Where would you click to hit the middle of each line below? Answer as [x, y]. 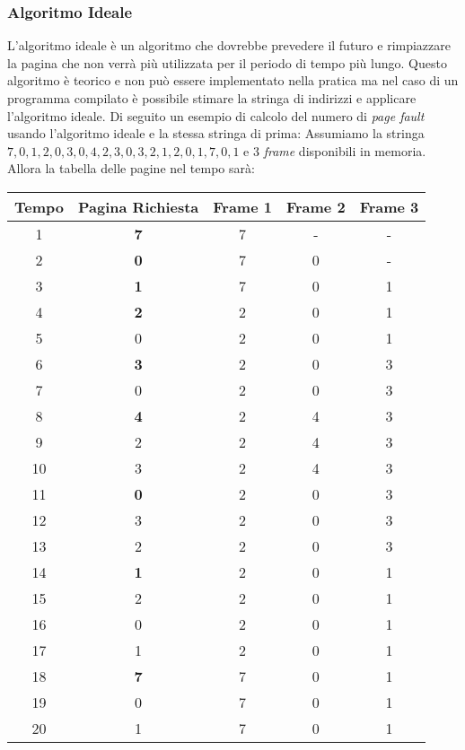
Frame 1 [242, 206]
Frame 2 [316, 206]
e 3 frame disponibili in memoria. [335, 150]
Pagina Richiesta [138, 206]
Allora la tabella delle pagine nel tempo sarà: [131, 168]
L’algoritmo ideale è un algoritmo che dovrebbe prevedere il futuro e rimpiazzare [229, 45]
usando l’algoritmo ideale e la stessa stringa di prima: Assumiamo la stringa [216, 133]
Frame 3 [389, 206]
